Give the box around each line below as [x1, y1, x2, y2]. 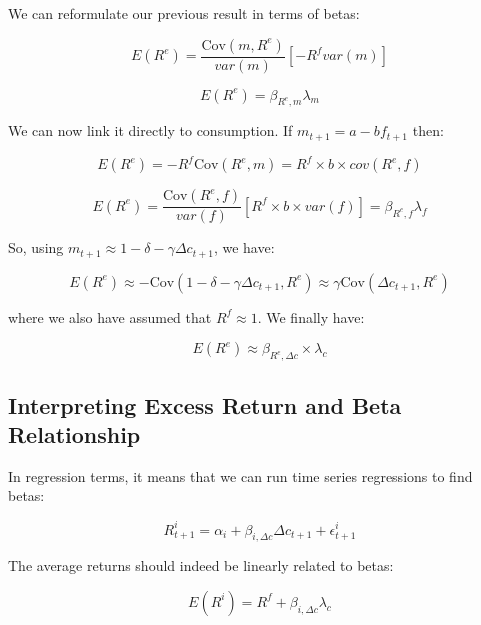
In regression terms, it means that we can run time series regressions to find [8, 465, 473, 486]
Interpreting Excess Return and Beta [8, 389, 402, 420]
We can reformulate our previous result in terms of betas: [8, 3, 360, 23]
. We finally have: [257, 306, 365, 327]
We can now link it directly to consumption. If [8, 120, 293, 141]
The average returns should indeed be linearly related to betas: [8, 555, 394, 576]
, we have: [213, 237, 275, 258]
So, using [8, 237, 64, 258]
